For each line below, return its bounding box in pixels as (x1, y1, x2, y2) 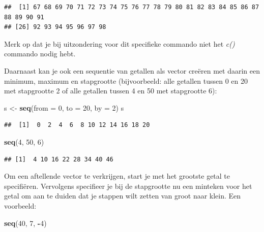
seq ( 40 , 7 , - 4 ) (4, 217, 47, 228)
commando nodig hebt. (4, 48, 76, 59)
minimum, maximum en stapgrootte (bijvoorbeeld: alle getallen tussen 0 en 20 (4, 75, 248, 86)
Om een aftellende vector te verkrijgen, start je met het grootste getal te (4, 171, 230, 181)
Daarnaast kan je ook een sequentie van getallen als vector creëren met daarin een (4, 65, 260, 76)
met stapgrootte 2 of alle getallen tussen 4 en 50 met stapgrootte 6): (4, 85, 217, 96)
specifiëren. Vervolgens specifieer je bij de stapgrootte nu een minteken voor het (4, 180, 252, 191)
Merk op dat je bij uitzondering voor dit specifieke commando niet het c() (4, 38, 235, 49)
